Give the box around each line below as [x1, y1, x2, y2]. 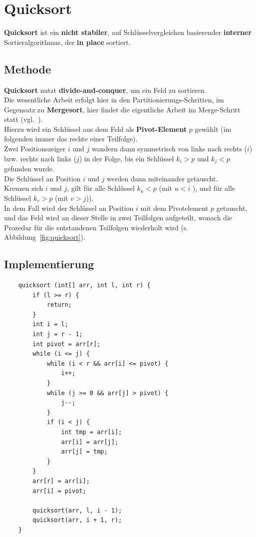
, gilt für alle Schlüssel [67, 183, 135, 193]
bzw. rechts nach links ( [4, 153, 76, 163]
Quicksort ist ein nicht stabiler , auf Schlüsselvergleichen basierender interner [4, 27, 252, 37]
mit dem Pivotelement [140, 202, 209, 213]
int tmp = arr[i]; [61, 428, 122, 436]
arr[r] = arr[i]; [32, 477, 90, 485]
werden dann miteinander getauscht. [107, 173, 218, 183]
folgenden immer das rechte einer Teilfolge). [4, 133, 138, 144]
